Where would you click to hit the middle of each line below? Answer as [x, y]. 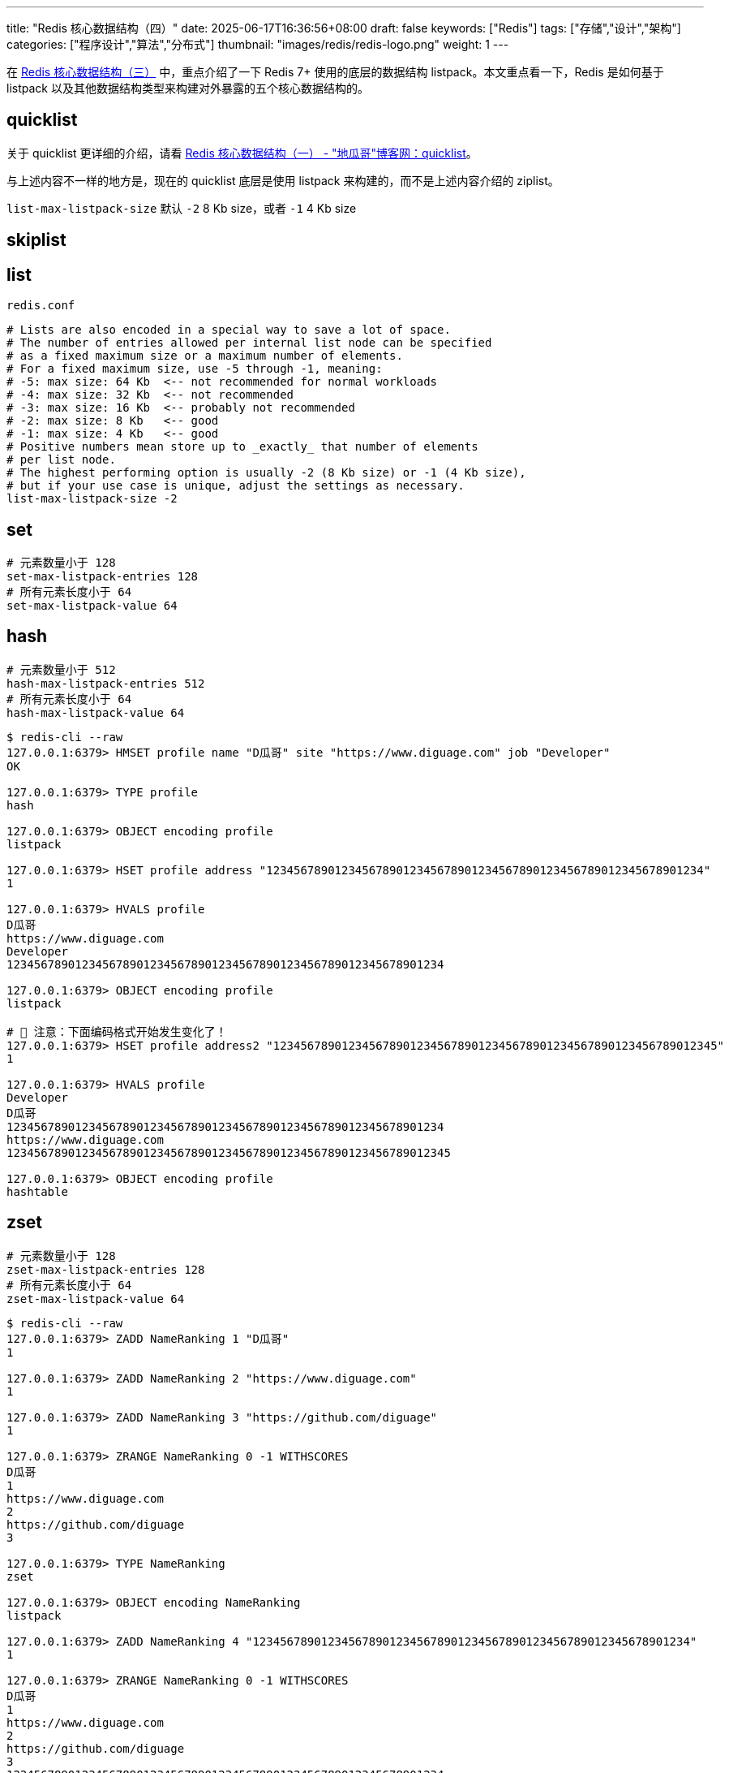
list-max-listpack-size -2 [92, 499]
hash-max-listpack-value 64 [96, 712]
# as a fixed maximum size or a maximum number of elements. [205, 356]
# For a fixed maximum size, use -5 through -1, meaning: [195, 369]
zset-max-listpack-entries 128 [106, 1269]
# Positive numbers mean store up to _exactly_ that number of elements [242, 447]
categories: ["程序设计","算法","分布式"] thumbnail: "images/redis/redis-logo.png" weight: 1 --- [258, 44]
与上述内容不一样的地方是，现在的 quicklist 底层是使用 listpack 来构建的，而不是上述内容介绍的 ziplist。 [283, 180]
